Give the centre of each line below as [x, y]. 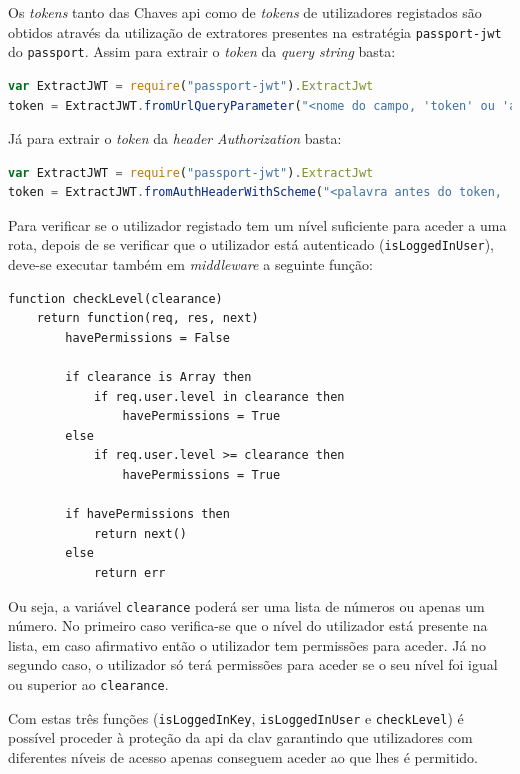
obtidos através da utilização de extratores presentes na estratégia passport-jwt [255, 31]
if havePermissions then [147, 514]
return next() [140, 533]
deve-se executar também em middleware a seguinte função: [190, 264]
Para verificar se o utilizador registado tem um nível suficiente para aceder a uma [257, 224]
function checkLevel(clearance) [115, 298]
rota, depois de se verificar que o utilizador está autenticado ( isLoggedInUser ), [251, 244]
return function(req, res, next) [147, 318]
